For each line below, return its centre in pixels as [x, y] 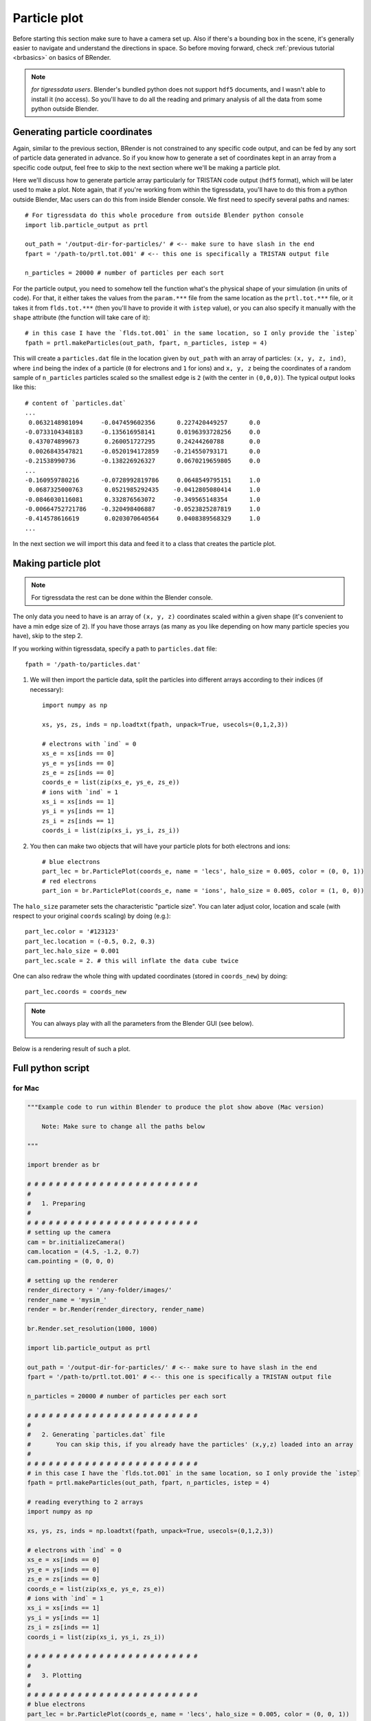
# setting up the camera [69, 1233]
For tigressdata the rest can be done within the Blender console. [122, 598]
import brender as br [64, 1165]
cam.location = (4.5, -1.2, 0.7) [83, 1252]
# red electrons [69, 881]
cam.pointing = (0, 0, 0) [71, 1261]
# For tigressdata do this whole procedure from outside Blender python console [165, 215]
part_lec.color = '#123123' [72, 932]
